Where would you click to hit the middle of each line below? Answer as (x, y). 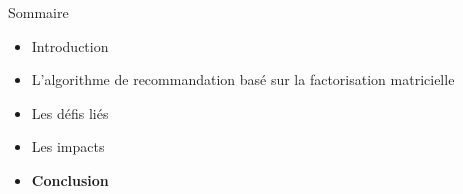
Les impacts (68, 146)
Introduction (70, 45)
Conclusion (70, 179)
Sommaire (38, 12)
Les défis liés (70, 112)
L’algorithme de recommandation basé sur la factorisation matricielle (243, 79)
